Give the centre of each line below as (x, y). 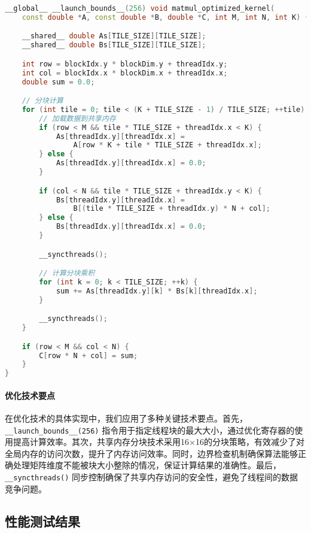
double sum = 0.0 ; (58, 82)
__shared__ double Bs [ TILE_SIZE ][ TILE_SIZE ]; (114, 45)
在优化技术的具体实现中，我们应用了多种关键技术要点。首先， (126, 418)
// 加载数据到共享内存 (77, 118)
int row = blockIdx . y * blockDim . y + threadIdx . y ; (125, 64)
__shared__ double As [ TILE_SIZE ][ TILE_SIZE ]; (114, 36)
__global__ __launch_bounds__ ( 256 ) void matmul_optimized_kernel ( (140, 8)
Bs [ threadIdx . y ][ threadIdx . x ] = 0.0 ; (131, 227)
